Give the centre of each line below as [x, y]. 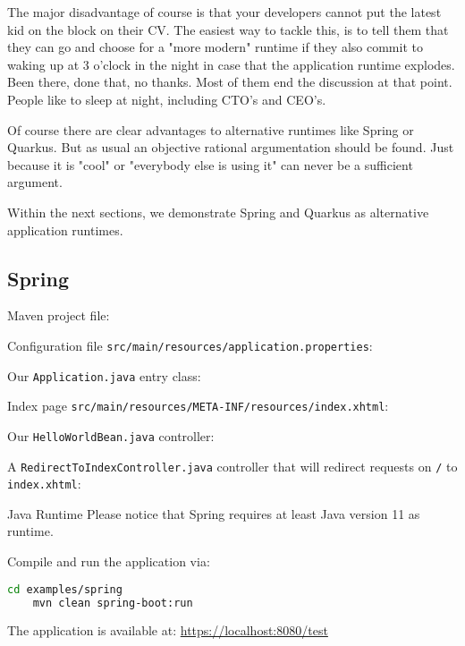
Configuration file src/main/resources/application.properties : [190, 345]
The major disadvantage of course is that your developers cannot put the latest [224, 12]
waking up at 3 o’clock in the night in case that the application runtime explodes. [231, 64]
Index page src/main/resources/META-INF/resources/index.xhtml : [198, 406]
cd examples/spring [65, 589]
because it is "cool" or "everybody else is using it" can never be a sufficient [210, 164]
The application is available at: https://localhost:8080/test [168, 630]
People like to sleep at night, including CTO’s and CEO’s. [167, 99]
